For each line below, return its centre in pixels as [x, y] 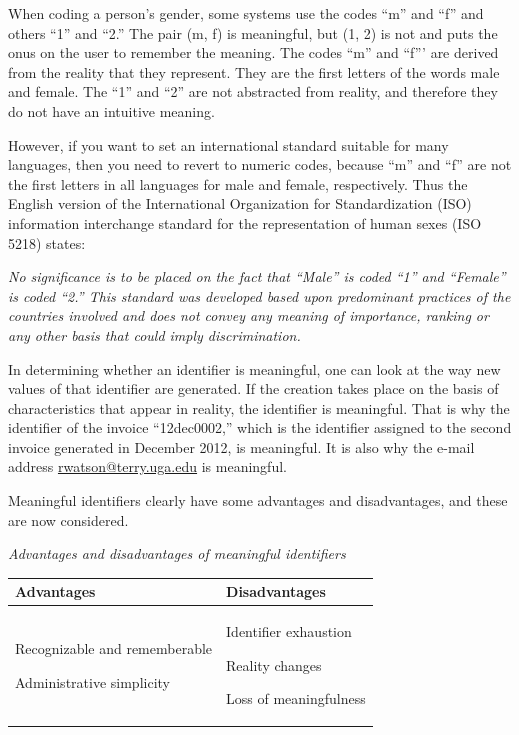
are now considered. [68, 519]
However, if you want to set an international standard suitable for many [228, 144]
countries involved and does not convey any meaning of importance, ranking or [248, 315]
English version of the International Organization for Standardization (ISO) [240, 203]
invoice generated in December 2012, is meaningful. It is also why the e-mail [241, 446]
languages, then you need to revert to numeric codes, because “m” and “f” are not [260, 164]
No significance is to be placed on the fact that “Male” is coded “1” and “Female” [257, 276]
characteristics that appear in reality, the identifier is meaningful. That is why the [259, 407]
